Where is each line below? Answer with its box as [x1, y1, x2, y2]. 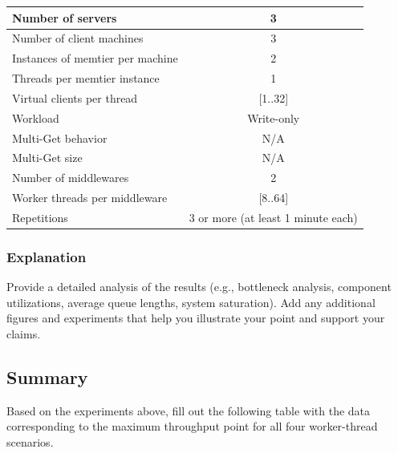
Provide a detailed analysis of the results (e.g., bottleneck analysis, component [6, 278, 392, 295]
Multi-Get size [12, 149, 83, 166]
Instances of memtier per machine [12, 50, 178, 67]
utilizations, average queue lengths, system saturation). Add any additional [6, 293, 376, 310]
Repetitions [12, 208, 68, 225]
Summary [6, 365, 88, 390]
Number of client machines [12, 30, 144, 47]
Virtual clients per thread [12, 89, 138, 106]
